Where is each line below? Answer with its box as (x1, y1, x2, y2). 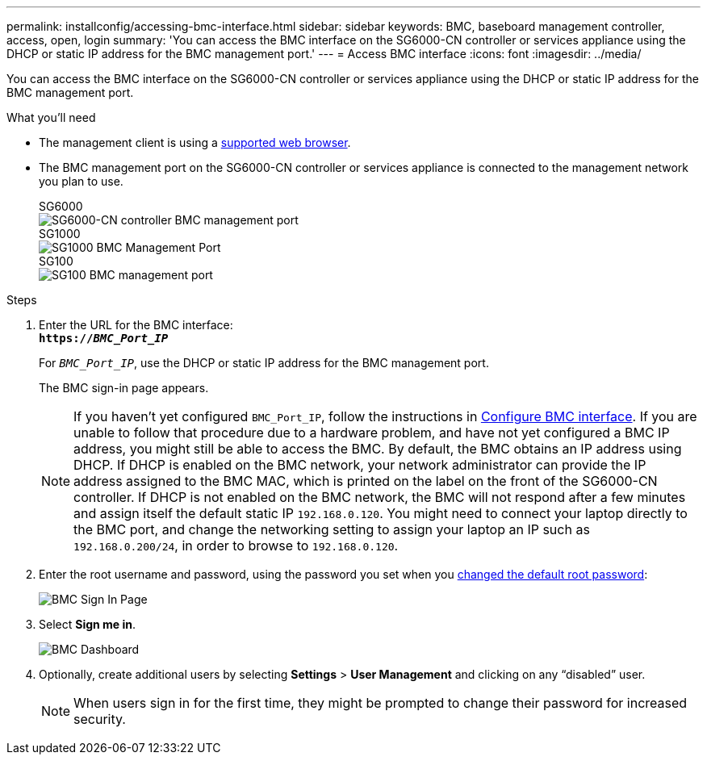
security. (73, 711, 126, 727)
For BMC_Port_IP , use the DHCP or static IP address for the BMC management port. (39, 356, 489, 370)
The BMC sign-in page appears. (39, 381, 209, 395)
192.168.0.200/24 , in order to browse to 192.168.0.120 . (73, 537, 399, 554)
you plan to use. (39, 174, 123, 188)
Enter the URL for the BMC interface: (39, 318, 233, 332)
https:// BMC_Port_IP (39, 332, 169, 345)
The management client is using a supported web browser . (39, 136, 351, 149)
